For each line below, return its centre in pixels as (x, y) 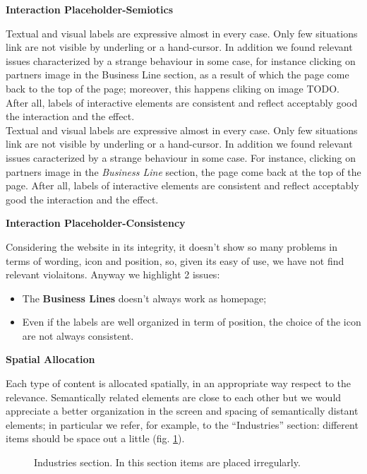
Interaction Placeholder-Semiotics (90, 9)
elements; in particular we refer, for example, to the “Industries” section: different (182, 424)
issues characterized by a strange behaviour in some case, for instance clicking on (181, 60)
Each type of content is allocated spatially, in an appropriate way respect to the (178, 383)
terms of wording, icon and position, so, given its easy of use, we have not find (175, 260)
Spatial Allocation (50, 359)
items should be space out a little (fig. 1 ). (95, 438)
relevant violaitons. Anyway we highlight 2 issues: (113, 274)
